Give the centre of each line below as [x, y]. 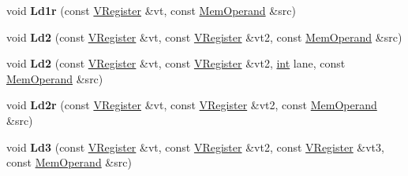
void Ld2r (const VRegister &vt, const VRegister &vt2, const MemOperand [192, 105]
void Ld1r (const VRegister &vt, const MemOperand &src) [151, 10]
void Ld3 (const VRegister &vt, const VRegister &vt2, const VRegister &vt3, [195, 147]
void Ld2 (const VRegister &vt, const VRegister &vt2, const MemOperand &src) [204, 37]
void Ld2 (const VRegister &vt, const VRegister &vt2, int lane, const [176, 63]
